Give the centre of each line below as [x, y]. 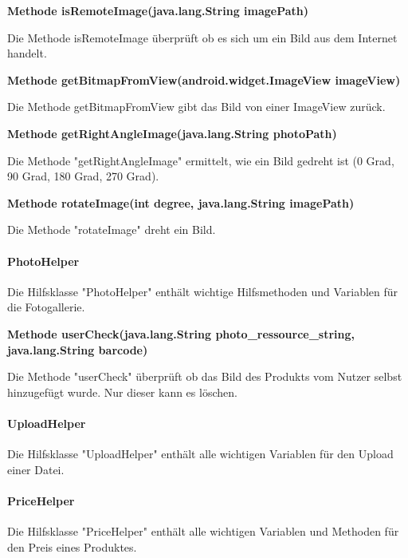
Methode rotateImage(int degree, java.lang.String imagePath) [181, 202]
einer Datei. [36, 469]
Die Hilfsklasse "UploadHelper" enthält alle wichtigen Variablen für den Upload [200, 454]
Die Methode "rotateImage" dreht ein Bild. [112, 230]
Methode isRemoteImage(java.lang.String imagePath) [158, 10]
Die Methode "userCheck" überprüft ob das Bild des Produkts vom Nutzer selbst [205, 376]
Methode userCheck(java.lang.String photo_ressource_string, [181, 333]
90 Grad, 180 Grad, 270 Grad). [83, 176]
